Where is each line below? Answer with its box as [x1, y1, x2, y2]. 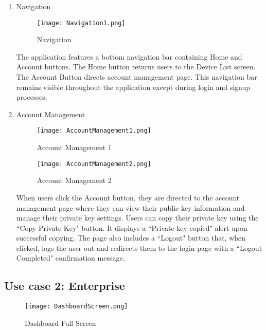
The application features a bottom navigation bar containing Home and [16, 51, 242, 62]
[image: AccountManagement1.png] [37, 127, 151, 135]
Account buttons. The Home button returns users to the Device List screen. [16, 61, 256, 72]
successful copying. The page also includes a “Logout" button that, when [16, 232, 246, 243]
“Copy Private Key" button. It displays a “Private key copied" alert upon [16, 222, 247, 233]
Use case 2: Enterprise [4, 278, 125, 294]
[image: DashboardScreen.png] [25, 303, 128, 310]
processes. [16, 91, 47, 102]
